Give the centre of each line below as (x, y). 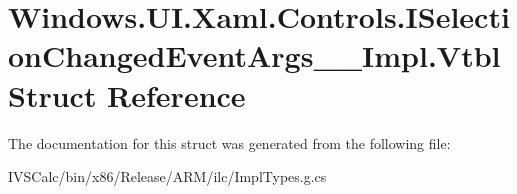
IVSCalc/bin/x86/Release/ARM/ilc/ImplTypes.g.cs (167, 176)
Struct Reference (127, 94)
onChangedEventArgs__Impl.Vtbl (254, 55)
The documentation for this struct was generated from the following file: (229, 142)
